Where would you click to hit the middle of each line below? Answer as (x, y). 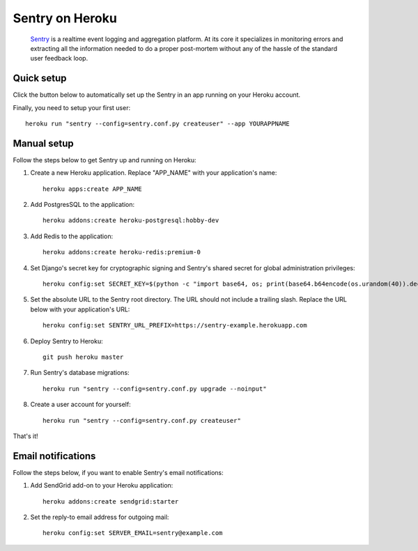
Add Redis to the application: (72, 236)
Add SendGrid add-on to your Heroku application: (102, 486)
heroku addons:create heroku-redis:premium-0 (122, 252)
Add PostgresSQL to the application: (83, 205)
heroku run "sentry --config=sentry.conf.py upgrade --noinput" (155, 389)
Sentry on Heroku (65, 18)
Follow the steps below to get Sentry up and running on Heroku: (104, 160)
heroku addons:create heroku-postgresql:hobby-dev (131, 220)
